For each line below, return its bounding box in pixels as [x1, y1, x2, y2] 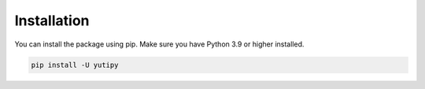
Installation [14, 12, 90, 29]
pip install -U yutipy [31, 60, 119, 69]
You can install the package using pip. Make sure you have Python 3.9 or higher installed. [14, 39, 305, 49]
